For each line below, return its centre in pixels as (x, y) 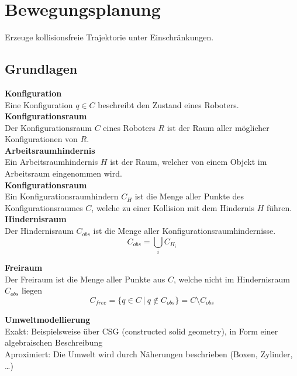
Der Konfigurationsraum (48, 127)
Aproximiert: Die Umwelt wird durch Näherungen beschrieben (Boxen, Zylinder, (149, 353)
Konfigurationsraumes (44, 207)
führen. (279, 207)
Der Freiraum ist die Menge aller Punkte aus (85, 279)
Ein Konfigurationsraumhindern (62, 196)
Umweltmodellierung (48, 320)
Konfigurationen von (41, 139)
